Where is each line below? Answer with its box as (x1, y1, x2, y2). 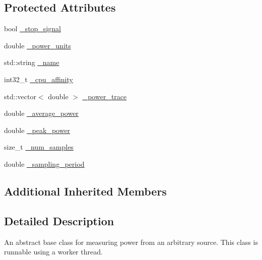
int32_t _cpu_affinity (4, 74, 73, 84)
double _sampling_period (4, 158, 85, 169)
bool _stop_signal (4, 23, 61, 34)
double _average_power (4, 108, 79, 118)
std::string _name (4, 57, 59, 68)
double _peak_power (4, 124, 71, 135)
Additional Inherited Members (4, 183, 167, 199)
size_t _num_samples (4, 142, 74, 152)
